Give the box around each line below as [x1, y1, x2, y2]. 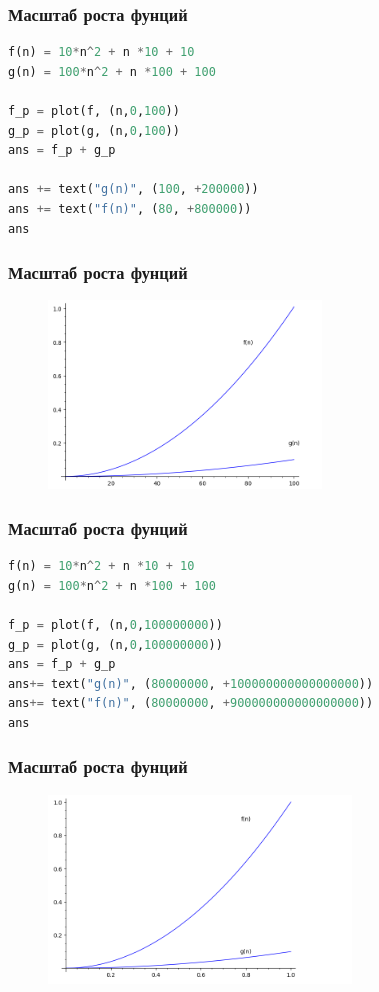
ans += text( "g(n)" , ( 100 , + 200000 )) [8, 182, 259, 197]
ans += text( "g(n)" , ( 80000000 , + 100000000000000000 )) [8, 676, 374, 691]
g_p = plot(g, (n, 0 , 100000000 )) [8, 637, 223, 652]
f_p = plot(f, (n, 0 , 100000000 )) [8, 617, 223, 632]
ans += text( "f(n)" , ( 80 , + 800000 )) [8, 201, 252, 216]
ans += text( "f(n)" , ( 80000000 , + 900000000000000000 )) [8, 696, 374, 711]
